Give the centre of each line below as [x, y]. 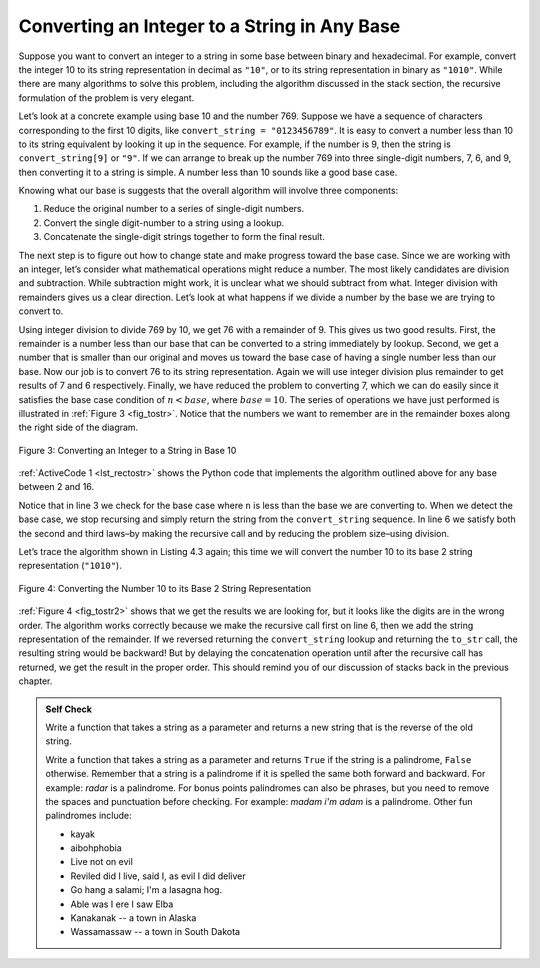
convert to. [41, 311]
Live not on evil [102, 862]
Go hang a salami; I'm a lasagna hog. [146, 890]
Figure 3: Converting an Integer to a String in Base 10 [127, 450]
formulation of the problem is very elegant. [106, 97]
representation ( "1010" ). [70, 566]
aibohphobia [96, 848]
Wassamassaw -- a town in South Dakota [155, 932]
